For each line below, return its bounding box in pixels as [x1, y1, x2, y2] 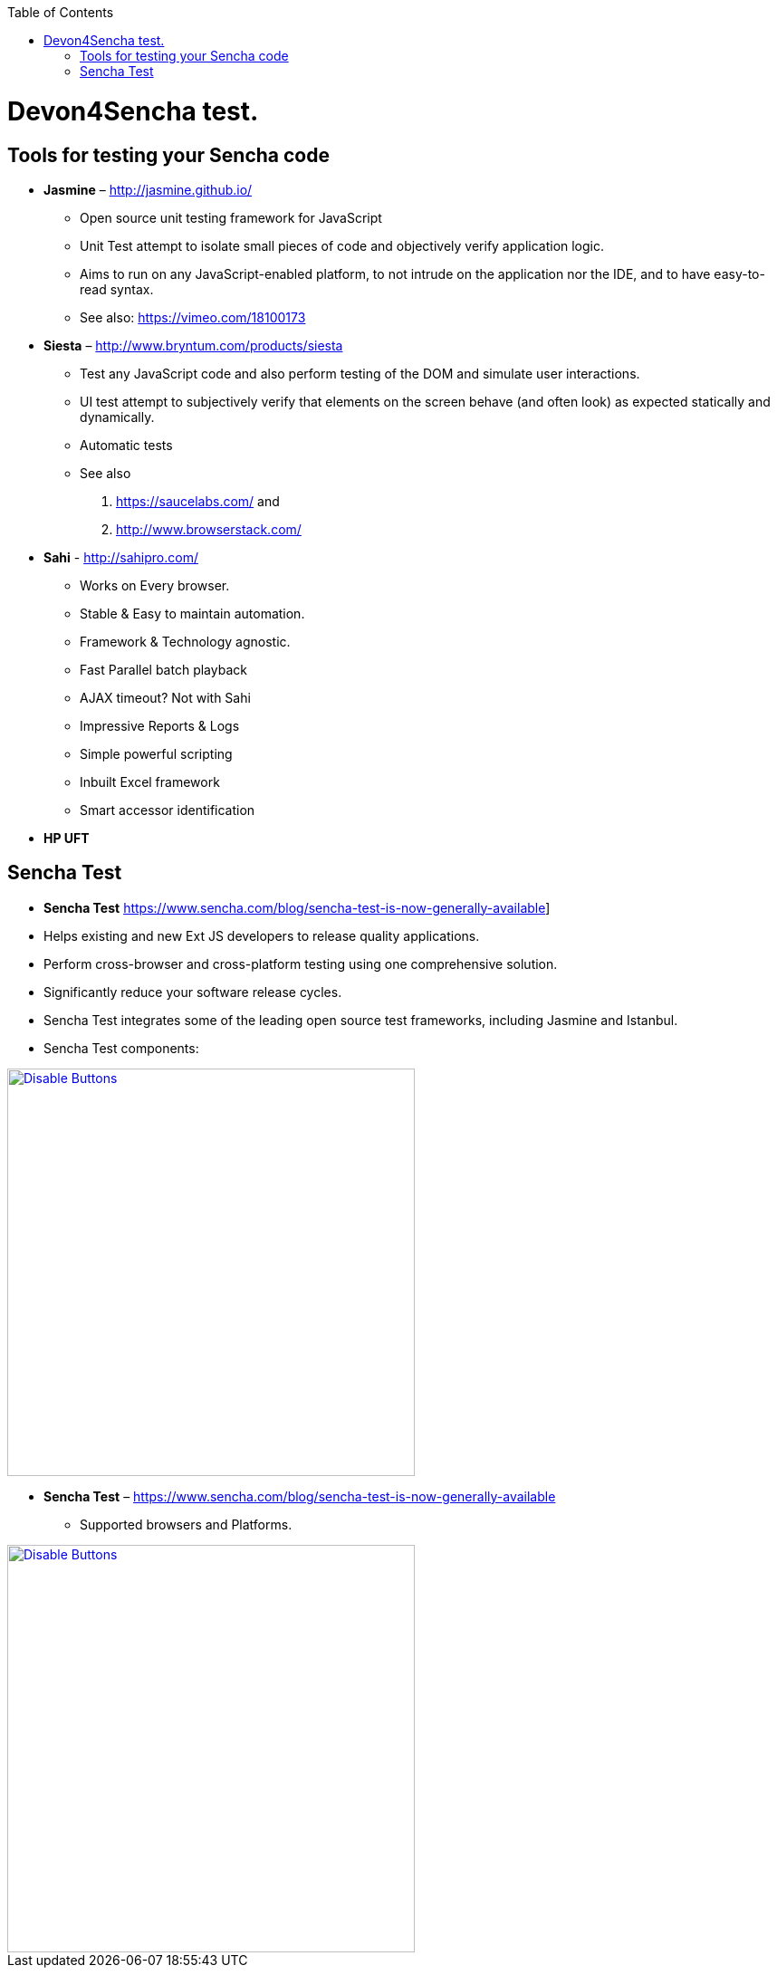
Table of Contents [7, 5, 114, 20]
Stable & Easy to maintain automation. [80, 605, 305, 621]
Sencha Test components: [43, 1040, 199, 1056]
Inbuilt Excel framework [80, 773, 220, 790]
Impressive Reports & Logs [80, 717, 240, 733]
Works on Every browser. [80, 577, 230, 593]
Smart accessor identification [80, 801, 255, 818]
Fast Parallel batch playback [80, 661, 247, 677]
